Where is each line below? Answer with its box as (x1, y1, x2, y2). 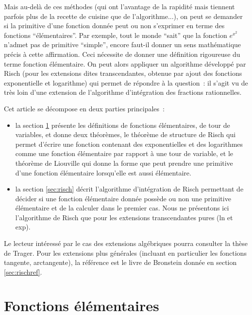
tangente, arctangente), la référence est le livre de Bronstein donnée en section (4, 257, 237, 267)
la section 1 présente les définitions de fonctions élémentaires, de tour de (15, 120, 230, 130)
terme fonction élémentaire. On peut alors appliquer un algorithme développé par (4, 58, 246, 69)
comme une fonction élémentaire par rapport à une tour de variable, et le (15, 148, 234, 158)
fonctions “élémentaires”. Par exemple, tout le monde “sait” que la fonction (4, 30, 227, 40)
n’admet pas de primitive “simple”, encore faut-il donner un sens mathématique (4, 39, 241, 50)
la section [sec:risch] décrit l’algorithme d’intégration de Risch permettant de (15, 184, 244, 194)
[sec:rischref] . (4, 266, 42, 277)
